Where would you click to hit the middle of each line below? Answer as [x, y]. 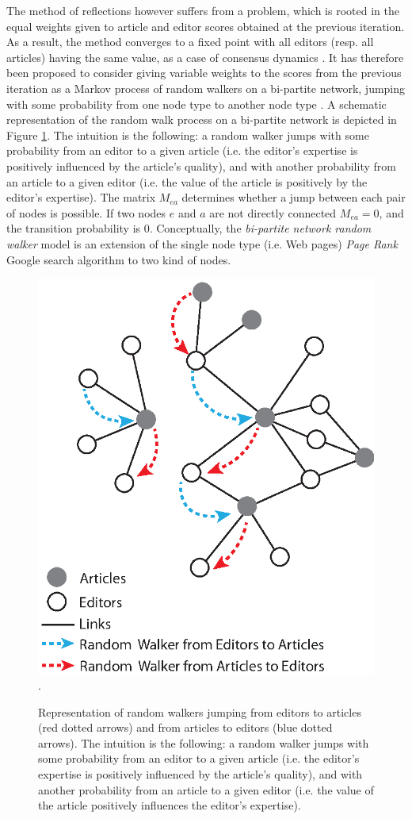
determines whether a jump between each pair [294, 197]
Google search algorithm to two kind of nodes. [119, 259]
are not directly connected [273, 212]
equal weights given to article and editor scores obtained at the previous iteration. [206, 26]
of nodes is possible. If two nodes [86, 212]
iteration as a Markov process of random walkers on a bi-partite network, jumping [206, 88]
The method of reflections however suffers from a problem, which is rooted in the [203, 10]
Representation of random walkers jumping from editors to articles [200, 711]
